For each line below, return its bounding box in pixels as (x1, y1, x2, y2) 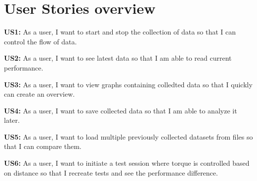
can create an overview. (4, 89, 75, 99)
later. (4, 115, 20, 125)
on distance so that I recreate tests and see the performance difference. (4, 167, 218, 178)
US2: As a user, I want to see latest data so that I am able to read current (4, 53, 232, 63)
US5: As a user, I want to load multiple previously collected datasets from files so (4, 131, 253, 142)
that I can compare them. (4, 141, 82, 151)
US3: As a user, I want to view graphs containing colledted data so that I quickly (4, 79, 253, 89)
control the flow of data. (4, 36, 77, 46)
